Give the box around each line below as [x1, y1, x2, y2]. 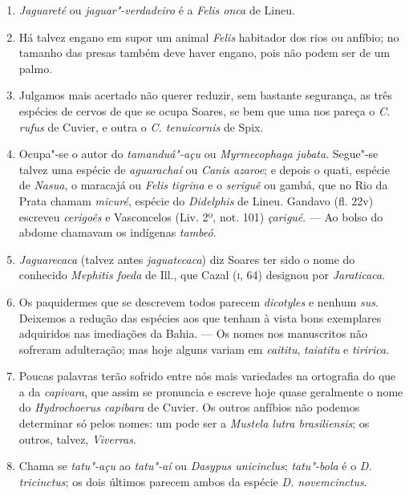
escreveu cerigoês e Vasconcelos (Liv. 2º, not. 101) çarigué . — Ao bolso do [18, 208, 383, 225]
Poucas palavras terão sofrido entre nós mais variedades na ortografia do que [18, 367, 396, 384]
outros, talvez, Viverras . [18, 430, 136, 447]
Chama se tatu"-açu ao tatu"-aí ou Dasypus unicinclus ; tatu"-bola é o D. [18, 457, 372, 474]
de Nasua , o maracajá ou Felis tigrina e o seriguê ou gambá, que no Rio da [18, 176, 388, 193]
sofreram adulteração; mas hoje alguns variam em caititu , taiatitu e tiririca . [18, 340, 390, 357]
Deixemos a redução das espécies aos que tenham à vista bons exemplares [18, 309, 382, 326]
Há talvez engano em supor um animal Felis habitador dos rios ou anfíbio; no [18, 28, 399, 45]
